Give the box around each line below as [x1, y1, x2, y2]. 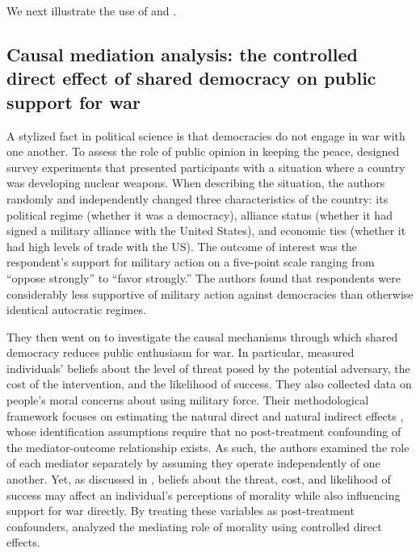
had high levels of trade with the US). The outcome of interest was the [6, 237, 357, 254]
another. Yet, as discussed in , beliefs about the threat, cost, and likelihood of [6, 471, 391, 488]
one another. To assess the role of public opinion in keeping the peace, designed [6, 143, 400, 160]
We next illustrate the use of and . [6, 2, 177, 19]
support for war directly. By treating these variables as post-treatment [6, 502, 355, 519]
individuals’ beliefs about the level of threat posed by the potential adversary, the [6, 359, 410, 376]
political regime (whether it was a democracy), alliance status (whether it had [6, 206, 393, 223]
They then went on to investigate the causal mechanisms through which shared [6, 328, 398, 345]
